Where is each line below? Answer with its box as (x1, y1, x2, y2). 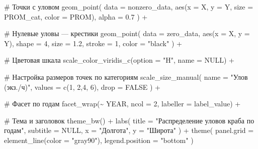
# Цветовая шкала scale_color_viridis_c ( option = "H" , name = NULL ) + (4, 55, 234, 65)
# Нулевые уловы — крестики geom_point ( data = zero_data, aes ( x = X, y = (4, 28, 250, 39)
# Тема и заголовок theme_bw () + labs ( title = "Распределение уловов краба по (4, 115, 254, 125)
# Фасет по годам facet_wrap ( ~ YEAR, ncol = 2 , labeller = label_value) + (4, 98, 241, 109)
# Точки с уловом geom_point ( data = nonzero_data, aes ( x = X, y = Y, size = (4, 2, 253, 12)
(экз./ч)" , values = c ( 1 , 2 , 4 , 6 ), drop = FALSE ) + (4, 81, 160, 92)
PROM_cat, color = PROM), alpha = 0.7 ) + (4, 11, 148, 22)
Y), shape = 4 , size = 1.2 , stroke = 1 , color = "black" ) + (4, 38, 182, 48)
